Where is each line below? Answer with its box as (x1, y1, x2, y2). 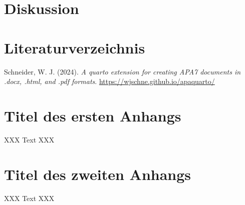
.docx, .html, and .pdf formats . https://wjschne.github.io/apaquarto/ (4, 76, 215, 86)
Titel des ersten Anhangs (4, 105, 181, 125)
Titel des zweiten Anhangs (4, 163, 191, 184)
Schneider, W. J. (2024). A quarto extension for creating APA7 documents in (4, 66, 241, 76)
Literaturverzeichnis (4, 37, 145, 57)
